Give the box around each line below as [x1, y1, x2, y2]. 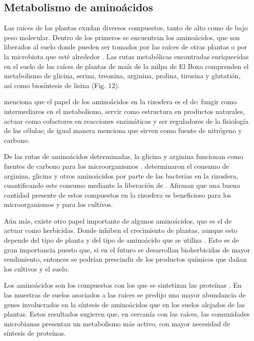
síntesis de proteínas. [4, 328, 66, 338]
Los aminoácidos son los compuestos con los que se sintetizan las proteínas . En [4, 280, 242, 290]
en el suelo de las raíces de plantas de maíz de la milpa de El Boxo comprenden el [4, 61, 249, 71]
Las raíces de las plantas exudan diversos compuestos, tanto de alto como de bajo [4, 23, 248, 33]
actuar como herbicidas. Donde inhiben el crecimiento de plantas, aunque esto [4, 225, 237, 235]
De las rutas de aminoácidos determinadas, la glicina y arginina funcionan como [4, 151, 243, 161]
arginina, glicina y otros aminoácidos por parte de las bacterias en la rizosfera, [4, 170, 238, 181]
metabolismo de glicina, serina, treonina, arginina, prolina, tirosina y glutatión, [4, 70, 241, 81]
